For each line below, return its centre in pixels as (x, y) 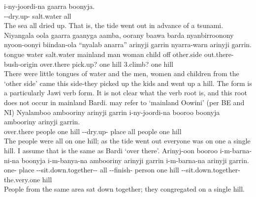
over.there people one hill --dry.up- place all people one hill (93, 131)
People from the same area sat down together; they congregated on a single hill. (124, 189)
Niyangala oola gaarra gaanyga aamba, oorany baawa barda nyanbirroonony (119, 35)
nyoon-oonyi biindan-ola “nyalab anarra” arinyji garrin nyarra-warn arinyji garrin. (128, 44)
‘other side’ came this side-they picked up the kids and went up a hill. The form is (128, 83)
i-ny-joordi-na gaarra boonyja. (49, 6)
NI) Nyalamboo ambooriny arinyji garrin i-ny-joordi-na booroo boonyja (112, 112)
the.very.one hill (28, 179)
